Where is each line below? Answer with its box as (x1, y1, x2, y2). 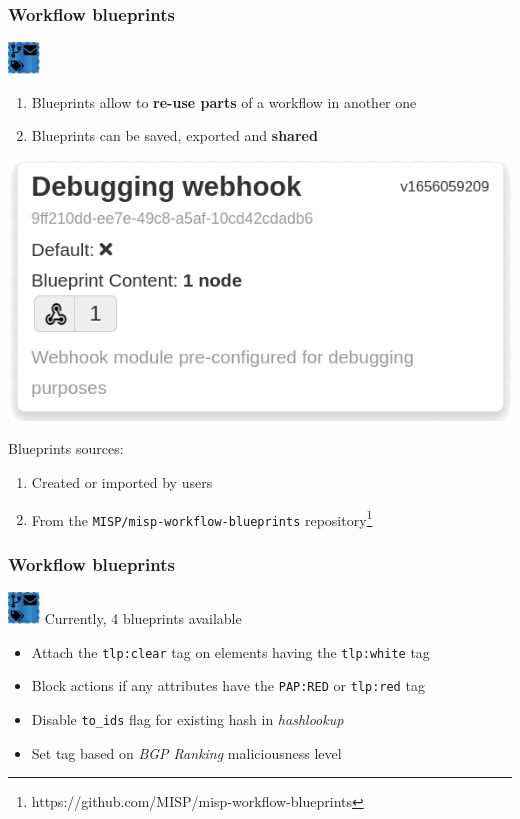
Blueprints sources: (8, 438, 124, 459)
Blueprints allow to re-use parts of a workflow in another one (31, 91, 417, 112)
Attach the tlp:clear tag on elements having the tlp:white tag (31, 641, 430, 662)
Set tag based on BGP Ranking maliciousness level (31, 742, 342, 763)
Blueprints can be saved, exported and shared (31, 125, 318, 146)
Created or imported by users (31, 471, 213, 492)
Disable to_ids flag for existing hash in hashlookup (31, 708, 344, 729)
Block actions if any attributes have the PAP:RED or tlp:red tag (31, 675, 425, 696)
